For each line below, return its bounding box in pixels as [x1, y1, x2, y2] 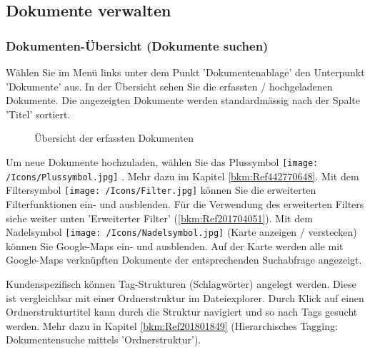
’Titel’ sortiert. [6, 106, 71, 121]
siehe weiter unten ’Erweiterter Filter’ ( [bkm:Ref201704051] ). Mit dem [6, 210, 313, 225]
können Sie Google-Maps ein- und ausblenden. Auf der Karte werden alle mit [6, 238, 344, 253]
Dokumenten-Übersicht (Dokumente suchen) [6, 36, 269, 54]
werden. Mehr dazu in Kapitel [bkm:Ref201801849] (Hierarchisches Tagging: [6, 318, 338, 333]
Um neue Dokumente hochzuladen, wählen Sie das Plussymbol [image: [6, 154, 319, 169]
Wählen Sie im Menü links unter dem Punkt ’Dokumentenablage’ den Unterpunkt [6, 65, 365, 79]
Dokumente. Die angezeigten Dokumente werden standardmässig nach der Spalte [6, 93, 360, 108]
